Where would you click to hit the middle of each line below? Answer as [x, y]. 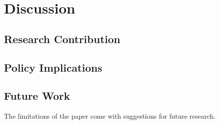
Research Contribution [62, 39]
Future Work [37, 96]
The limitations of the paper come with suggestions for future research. [110, 116]
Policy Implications [53, 67]
